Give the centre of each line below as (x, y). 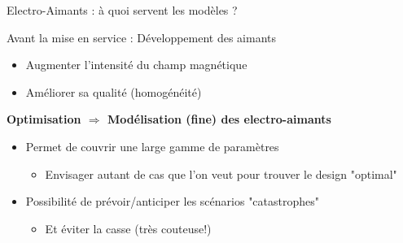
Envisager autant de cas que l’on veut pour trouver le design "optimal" (221, 174)
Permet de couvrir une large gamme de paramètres (152, 146)
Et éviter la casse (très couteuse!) (128, 228)
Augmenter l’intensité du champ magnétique (136, 65)
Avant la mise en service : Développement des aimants (142, 37)
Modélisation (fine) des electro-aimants (219, 119)
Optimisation (44, 119)
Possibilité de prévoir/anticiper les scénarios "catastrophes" (173, 201)
